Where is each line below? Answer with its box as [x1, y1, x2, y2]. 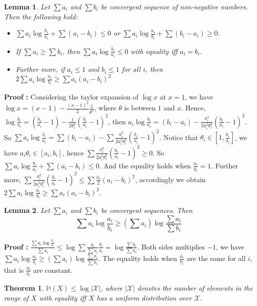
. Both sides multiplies [137, 241, 205, 252]
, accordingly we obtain [135, 174, 206, 184]
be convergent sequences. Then [101, 205, 193, 215]
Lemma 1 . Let [4, 1, 50, 11]
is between [124, 102, 156, 113]
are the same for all [187, 253, 246, 263]
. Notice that [159, 132, 198, 142]
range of [4, 292, 29, 303]
